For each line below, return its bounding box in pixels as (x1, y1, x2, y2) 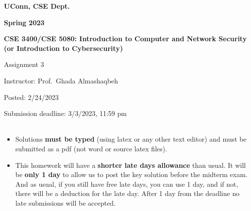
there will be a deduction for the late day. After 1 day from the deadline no (15, 188, 240, 198)
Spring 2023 (4, 17, 45, 27)
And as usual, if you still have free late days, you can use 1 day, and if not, (15, 179, 238, 189)
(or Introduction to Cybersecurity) (4, 43, 123, 53)
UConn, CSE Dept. (4, 1, 70, 11)
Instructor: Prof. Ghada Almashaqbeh (4, 75, 118, 85)
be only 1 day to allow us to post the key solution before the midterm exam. (15, 169, 248, 179)
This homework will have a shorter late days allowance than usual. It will (15, 160, 246, 170)
